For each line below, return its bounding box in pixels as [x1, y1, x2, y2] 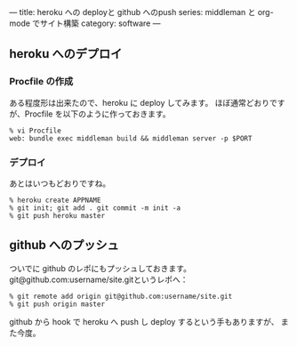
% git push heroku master [9, 211, 105, 220]
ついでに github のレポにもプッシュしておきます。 [9, 262, 191, 273]
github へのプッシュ [9, 237, 120, 253]
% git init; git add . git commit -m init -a [9, 203, 181, 213]
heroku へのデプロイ [9, 46, 123, 61]
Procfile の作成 [9, 76, 74, 88]
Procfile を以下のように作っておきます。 [24, 109, 171, 119]
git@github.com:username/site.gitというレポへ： [9, 274, 189, 285]
